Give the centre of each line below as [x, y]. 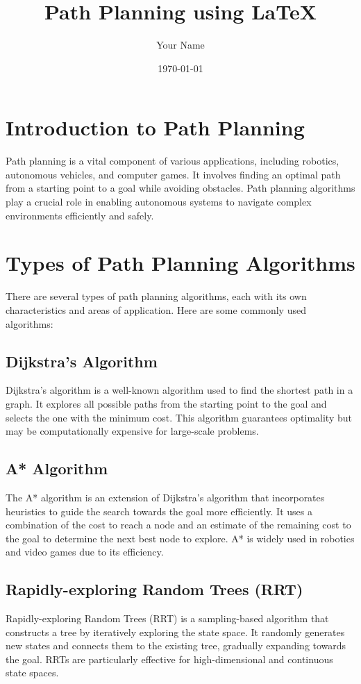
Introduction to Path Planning [155, 127]
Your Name [180, 45]
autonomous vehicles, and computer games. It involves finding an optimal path [173, 174]
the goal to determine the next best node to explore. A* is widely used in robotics [180, 538]
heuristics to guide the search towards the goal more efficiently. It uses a [159, 511]
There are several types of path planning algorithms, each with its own [156, 296]
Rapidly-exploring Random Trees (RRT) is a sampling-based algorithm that [167, 618]
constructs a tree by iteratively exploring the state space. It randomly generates [175, 632]
